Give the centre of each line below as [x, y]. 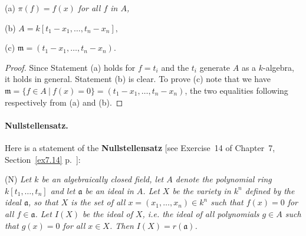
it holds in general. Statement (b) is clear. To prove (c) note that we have [138, 79]
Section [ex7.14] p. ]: [43, 159]
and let [63, 190]
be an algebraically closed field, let [103, 179]
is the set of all [98, 202]
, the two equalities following [236, 90]
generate [215, 67]
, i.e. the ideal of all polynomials [201, 213]
